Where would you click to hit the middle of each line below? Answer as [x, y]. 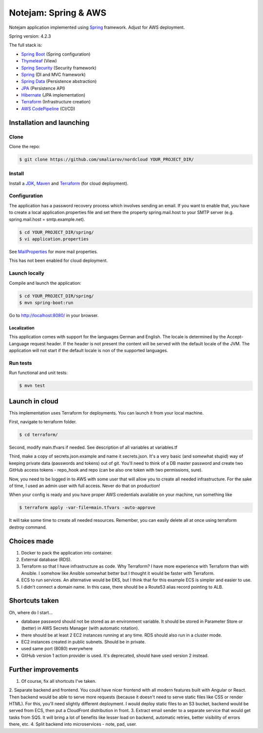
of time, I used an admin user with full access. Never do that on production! [85, 486]
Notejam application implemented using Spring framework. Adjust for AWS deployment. [97, 27]
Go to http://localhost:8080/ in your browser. [54, 315]
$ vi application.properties [54, 239]
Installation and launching [49, 123]
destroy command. [28, 527]
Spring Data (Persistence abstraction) [59, 81]
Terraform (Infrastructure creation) [56, 102]
